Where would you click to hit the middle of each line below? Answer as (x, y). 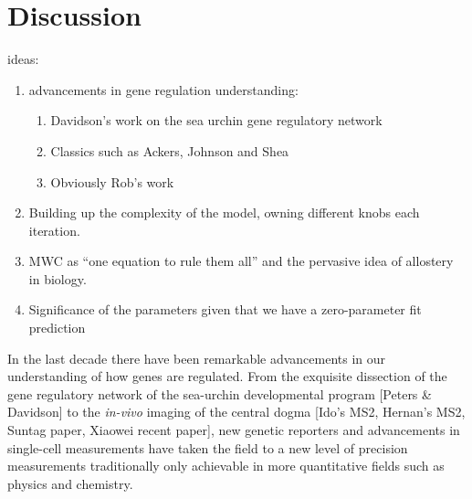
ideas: (23, 59)
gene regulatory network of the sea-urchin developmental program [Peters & (220, 393)
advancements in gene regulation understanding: (163, 89)
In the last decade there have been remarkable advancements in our (197, 358)
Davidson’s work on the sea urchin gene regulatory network (216, 120)
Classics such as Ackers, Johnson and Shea (170, 150)
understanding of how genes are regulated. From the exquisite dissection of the (227, 376)
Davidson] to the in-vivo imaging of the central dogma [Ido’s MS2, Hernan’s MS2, (236, 412)
